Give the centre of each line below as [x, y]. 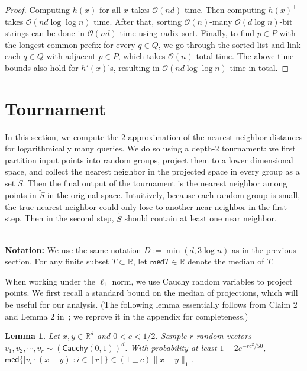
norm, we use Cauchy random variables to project [202, 281]
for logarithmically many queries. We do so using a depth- [110, 148]
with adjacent [71, 56]
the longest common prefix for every [70, 44]
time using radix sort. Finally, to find [187, 33]
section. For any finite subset [57, 261]
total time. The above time [245, 56]
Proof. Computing [38, 9]
